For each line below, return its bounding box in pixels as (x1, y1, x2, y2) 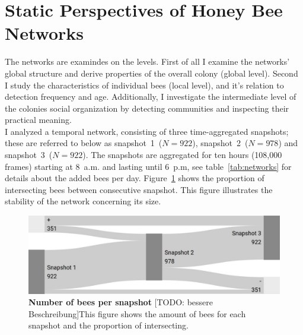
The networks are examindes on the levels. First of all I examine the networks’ (5, 55, 290, 68)
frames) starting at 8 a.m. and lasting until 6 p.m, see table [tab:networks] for (5, 160, 292, 172)
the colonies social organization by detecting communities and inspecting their (5, 102, 289, 114)
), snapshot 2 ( (192, 137, 248, 149)
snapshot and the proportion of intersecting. (28, 319, 189, 331)
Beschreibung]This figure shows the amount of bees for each (28, 307, 246, 320)
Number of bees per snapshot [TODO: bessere (28, 296, 213, 308)
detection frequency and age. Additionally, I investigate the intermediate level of (5, 90, 296, 103)
